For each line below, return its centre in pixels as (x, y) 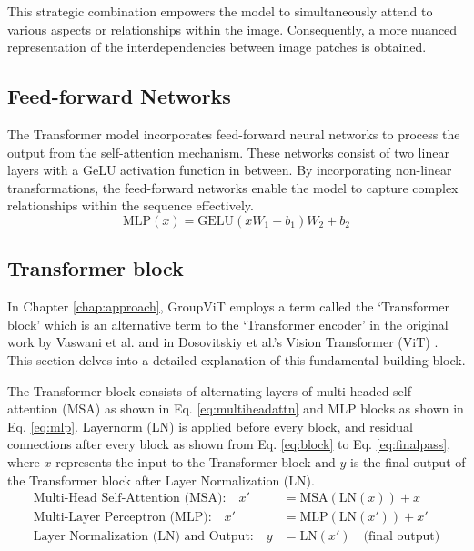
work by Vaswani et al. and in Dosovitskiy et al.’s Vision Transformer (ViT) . (223, 342)
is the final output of (408, 461)
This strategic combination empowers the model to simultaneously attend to (220, 11)
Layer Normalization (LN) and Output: (143, 537)
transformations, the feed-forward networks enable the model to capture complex (233, 187)
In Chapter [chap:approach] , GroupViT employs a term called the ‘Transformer (228, 306)
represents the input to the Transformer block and (196, 461)
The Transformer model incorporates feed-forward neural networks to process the (234, 133)
